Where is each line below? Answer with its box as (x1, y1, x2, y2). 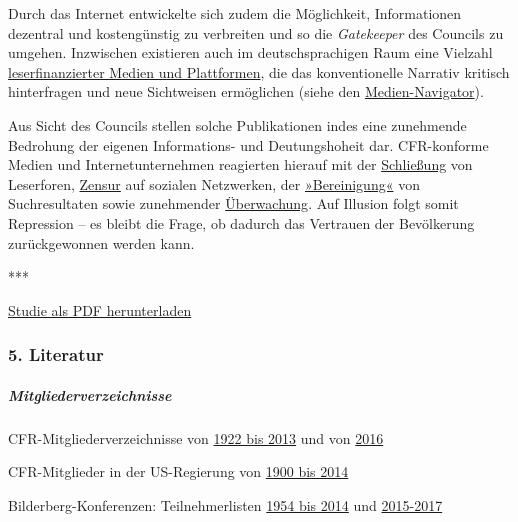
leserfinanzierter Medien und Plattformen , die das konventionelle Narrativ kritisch (8, 61, 510, 82)
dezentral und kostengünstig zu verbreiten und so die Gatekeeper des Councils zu (8, 22, 504, 43)
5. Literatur (8, 342, 104, 367)
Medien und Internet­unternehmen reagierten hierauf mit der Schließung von (8, 154, 473, 175)
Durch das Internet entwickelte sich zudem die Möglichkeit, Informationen (8, 3, 462, 23)
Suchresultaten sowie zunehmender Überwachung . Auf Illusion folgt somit (8, 193, 459, 214)
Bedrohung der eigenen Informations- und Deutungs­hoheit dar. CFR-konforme (8, 134, 489, 155)
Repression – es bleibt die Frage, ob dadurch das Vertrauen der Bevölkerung (8, 212, 475, 233)
